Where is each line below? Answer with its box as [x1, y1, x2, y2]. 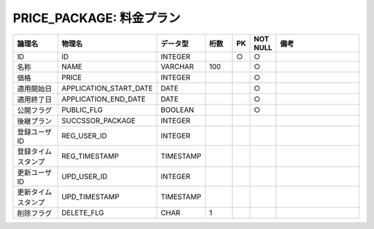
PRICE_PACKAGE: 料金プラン [12, 10, 181, 26]
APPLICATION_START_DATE [61, 83, 153, 93]
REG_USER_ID [61, 131, 107, 140]
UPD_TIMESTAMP [61, 192, 120, 201]
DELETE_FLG [61, 208, 105, 217]
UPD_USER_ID [61, 172, 107, 181]
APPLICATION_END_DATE [61, 94, 146, 104]
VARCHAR [160, 62, 194, 71]
